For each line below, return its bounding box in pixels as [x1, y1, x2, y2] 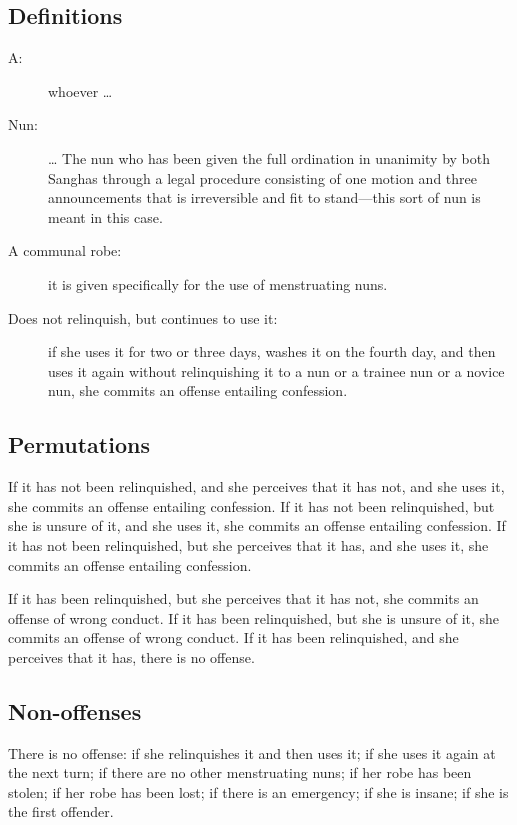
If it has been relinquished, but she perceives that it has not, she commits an [8, 588, 479, 609]
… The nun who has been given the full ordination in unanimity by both [48, 147, 491, 168]
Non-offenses [8, 695, 142, 726]
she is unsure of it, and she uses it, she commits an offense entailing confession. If [8, 515, 506, 536]
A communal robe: [8, 240, 122, 261]
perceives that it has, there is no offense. [8, 646, 255, 667]
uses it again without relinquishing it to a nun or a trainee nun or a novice [48, 360, 505, 381]
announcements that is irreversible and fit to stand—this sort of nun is [48, 187, 481, 208]
